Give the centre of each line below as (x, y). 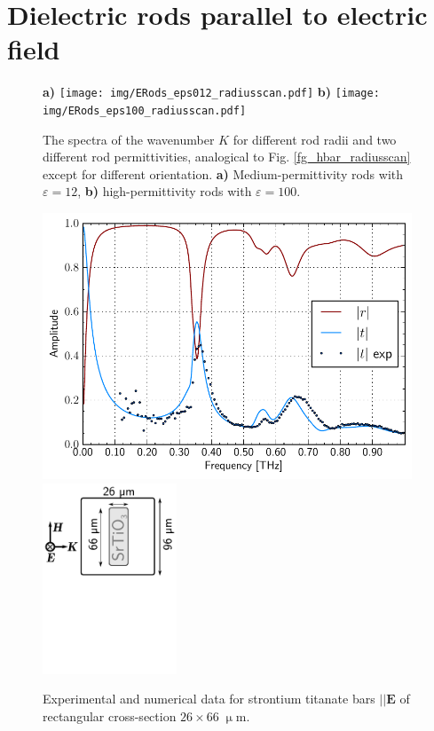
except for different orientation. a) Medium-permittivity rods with (223, 173)
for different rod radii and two (315, 139)
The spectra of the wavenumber (129, 139)
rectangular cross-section (110, 715)
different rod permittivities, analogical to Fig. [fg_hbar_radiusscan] (227, 157)
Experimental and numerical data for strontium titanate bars (209, 699)
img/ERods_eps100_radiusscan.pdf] (145, 110)
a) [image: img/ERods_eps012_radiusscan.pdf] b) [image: (211, 92)
